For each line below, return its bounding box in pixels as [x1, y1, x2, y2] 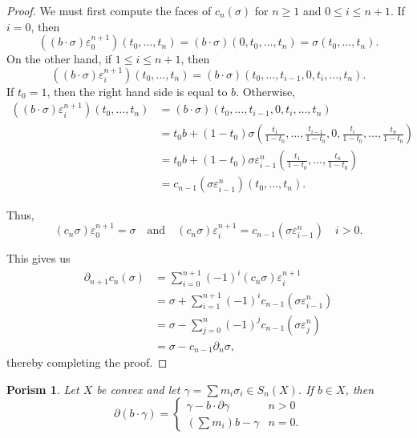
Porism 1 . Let [6, 380, 79, 397]
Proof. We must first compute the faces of [6, 2, 212, 18]
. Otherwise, [236, 82, 296, 99]
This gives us [6, 250, 71, 267]
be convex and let [96, 380, 180, 397]
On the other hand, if [6, 50, 112, 67]
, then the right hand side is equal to [47, 82, 228, 99]
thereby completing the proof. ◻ [6, 354, 168, 371]
